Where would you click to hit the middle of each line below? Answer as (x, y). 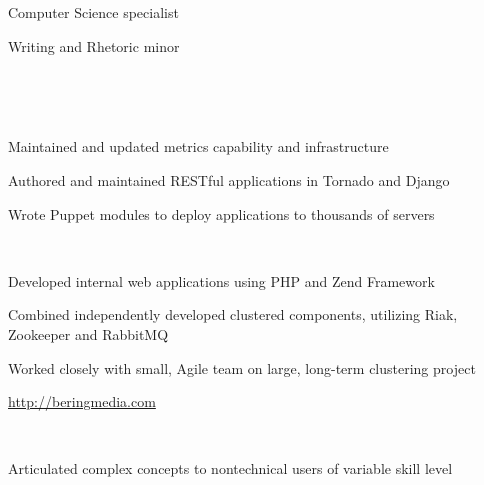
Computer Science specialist (93, 12)
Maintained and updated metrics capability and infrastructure (198, 146)
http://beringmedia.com (82, 401)
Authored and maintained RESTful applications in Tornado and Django (229, 179)
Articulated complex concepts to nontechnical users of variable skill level (230, 468)
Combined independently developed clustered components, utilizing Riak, (233, 314)
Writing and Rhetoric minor (94, 45)
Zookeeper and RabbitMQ (88, 333)
